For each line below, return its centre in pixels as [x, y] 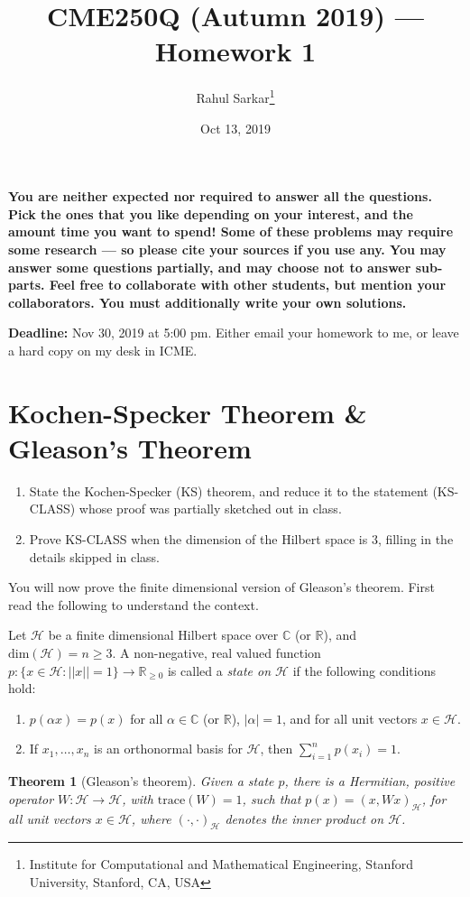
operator [31, 798]
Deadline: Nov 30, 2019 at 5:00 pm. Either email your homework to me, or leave [234, 333]
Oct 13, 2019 [235, 128]
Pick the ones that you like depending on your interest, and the [211, 213]
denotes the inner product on [304, 818]
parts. [27, 285]
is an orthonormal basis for [168, 749]
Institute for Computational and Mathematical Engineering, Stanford [221, 864]
